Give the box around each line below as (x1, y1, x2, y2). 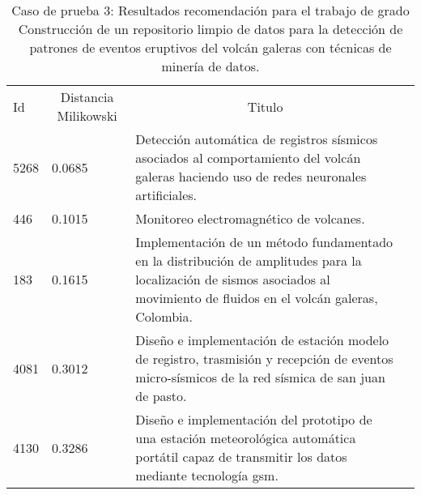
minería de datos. (161, 57, 260, 75)
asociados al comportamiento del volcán (135, 148, 361, 167)
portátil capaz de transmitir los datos (135, 447, 347, 466)
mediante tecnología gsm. (135, 466, 279, 484)
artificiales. (135, 186, 198, 204)
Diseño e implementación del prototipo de (135, 410, 372, 429)
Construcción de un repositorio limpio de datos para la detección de (18, 19, 403, 38)
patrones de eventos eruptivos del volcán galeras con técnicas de (29, 38, 392, 57)
